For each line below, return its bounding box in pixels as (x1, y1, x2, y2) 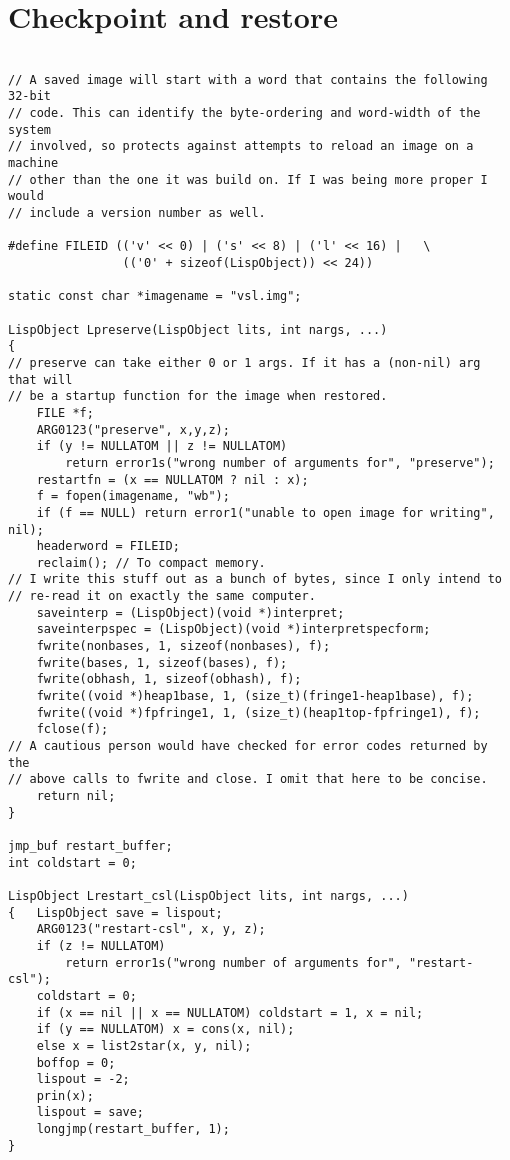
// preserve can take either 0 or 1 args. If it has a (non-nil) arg (8, 355, 481, 370)
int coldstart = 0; (8, 855, 137, 870)
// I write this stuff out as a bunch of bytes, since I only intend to (8, 572, 502, 587)
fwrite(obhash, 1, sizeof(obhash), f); (36, 672, 302, 687)
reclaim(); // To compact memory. (36, 555, 266, 570)
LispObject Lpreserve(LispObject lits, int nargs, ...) (8, 322, 388, 337)
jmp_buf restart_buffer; (8, 838, 173, 853)
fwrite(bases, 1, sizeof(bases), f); (36, 655, 288, 670)
